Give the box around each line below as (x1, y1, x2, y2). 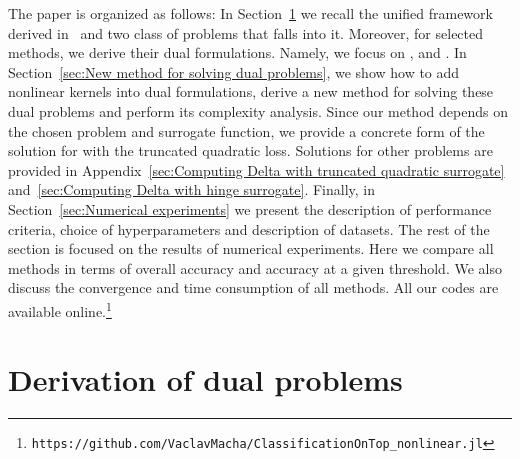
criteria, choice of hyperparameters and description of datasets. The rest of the (8, 218, 490, 239)
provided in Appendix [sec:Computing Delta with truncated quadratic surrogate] (8, 159, 505, 180)
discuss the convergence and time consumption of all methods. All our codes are (8, 277, 499, 298)
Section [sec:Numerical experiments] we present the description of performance (8, 198, 492, 219)
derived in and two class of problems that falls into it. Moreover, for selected (8, 22, 484, 43)
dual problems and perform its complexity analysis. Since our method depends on (8, 100, 508, 121)
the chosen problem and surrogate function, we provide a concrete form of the (8, 120, 485, 141)
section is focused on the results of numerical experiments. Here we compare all (8, 238, 494, 259)
